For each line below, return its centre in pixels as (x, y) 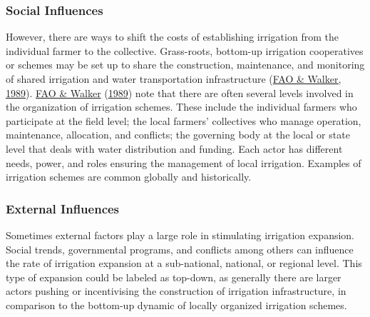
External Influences (63, 208)
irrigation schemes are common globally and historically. (129, 177)
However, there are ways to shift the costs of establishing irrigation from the (172, 37)
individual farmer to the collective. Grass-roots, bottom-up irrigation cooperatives (185, 50)
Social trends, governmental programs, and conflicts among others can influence (180, 249)
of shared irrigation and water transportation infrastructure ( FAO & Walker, (174, 79)
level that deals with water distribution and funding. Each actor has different (174, 148)
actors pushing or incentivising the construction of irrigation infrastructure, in (176, 291)
